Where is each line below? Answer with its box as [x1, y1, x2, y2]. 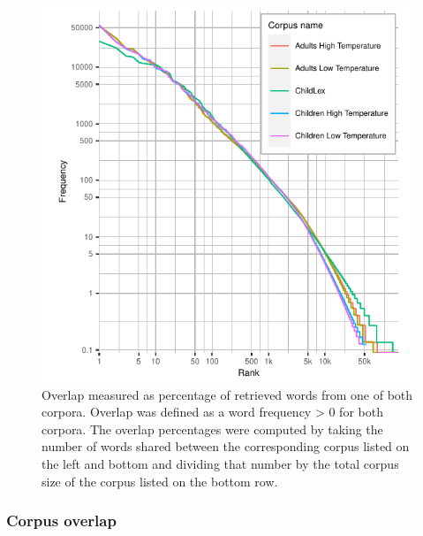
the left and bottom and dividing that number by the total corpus [42, 454, 399, 472]
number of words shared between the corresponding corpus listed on [42, 437, 410, 456]
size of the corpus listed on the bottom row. [42, 471, 278, 490]
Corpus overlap [6, 509, 117, 532]
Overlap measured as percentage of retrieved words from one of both [42, 385, 413, 403]
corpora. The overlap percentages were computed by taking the [42, 419, 383, 438]
